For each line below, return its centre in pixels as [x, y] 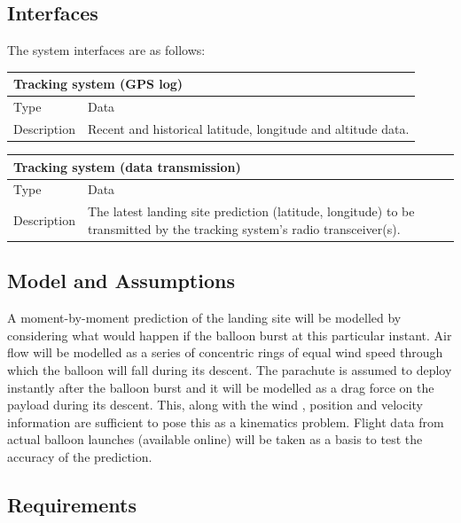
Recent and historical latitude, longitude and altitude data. [248, 128]
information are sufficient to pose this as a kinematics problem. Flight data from [226, 422]
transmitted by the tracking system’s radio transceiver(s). [244, 228]
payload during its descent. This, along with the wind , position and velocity [215, 405]
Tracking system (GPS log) [98, 84]
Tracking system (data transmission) [127, 166]
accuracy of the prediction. [80, 456]
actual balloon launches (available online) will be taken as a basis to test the [215, 439]
